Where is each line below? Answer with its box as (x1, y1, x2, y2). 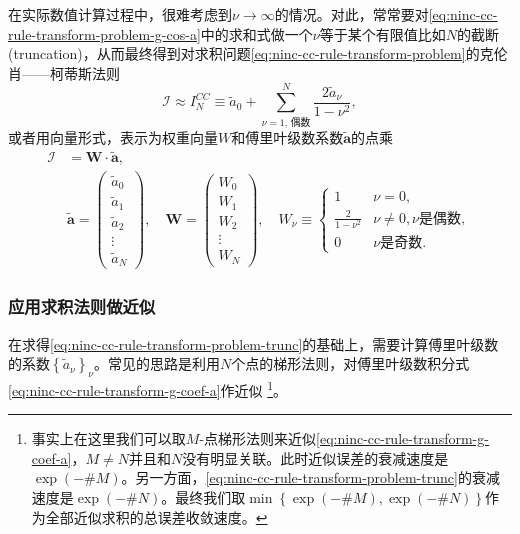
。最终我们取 (161, 486, 246, 507)
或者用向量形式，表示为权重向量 (8, 126, 218, 147)
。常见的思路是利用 (93, 353, 220, 374)
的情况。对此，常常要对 (274, 4, 429, 24)
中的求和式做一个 (200, 23, 313, 44)
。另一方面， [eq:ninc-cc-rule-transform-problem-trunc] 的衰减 (121, 467, 500, 488)
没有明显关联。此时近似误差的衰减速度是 (182, 447, 449, 468)
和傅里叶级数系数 (231, 126, 344, 147)
